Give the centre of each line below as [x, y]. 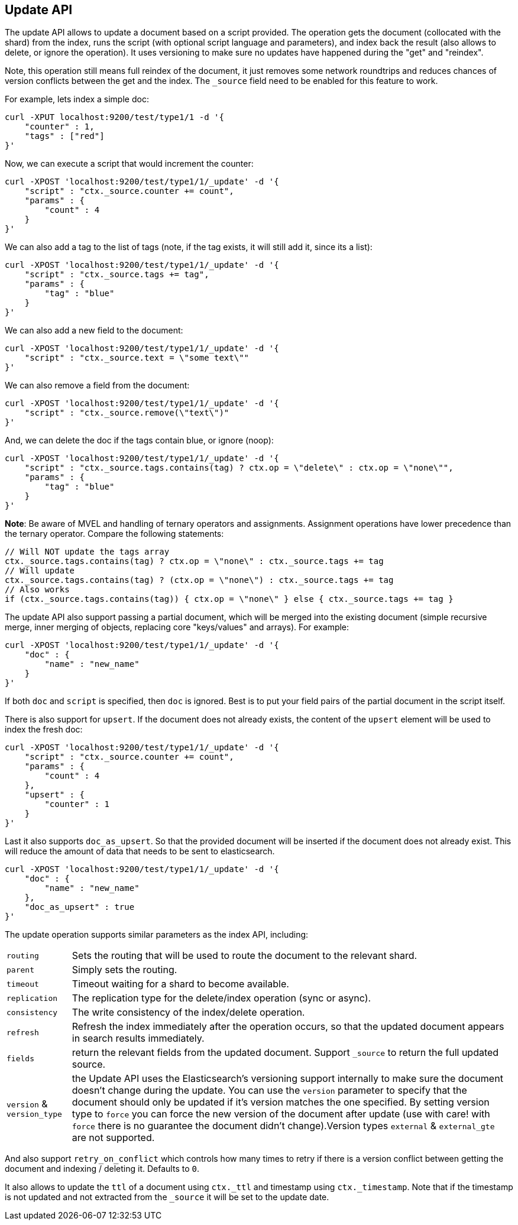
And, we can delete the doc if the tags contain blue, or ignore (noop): [139, 440]
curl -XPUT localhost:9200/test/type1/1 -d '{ [114, 117]
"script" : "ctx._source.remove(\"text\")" [127, 413]
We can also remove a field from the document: [97, 385]
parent [20, 970]
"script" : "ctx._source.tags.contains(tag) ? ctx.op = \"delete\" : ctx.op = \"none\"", [239, 468]
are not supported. [113, 1138]
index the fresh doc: [44, 730]
